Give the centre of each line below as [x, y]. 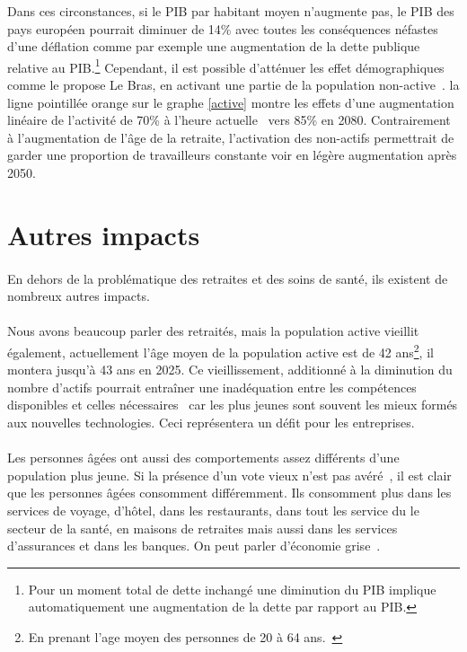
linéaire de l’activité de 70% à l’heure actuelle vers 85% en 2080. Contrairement [229, 120]
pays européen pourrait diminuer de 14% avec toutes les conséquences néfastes [223, 28]
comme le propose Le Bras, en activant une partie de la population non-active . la [233, 85]
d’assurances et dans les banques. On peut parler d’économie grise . [194, 546]
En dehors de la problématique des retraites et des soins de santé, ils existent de [228, 278]
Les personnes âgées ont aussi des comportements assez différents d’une [203, 458]
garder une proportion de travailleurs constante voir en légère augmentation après [232, 155]
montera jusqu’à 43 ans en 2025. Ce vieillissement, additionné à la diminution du [230, 370]
